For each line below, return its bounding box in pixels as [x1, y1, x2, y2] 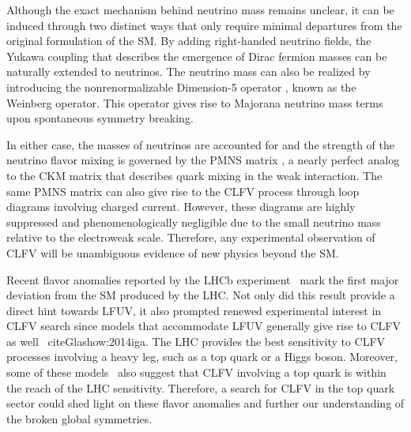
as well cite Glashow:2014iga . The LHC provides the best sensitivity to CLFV [6, 332, 386, 349]
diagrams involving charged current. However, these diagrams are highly [6, 198, 356, 215]
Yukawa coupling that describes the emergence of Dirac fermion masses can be [6, 47, 387, 64]
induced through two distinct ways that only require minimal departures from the [6, 17, 402, 33]
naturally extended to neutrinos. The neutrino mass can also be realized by [6, 63, 371, 80]
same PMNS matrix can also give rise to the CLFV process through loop [6, 182, 360, 199]
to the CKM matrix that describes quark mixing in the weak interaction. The [6, 167, 383, 183]
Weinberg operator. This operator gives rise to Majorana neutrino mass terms [6, 94, 383, 111]
